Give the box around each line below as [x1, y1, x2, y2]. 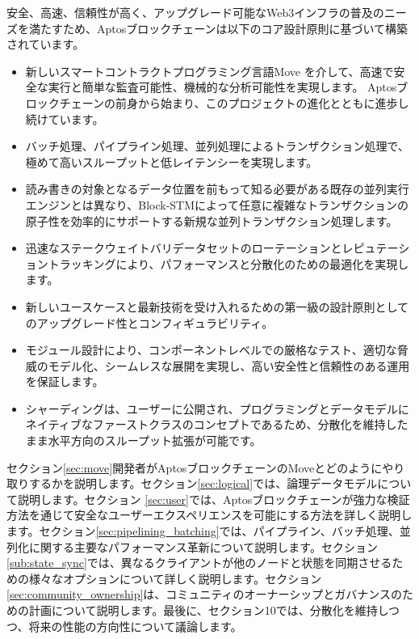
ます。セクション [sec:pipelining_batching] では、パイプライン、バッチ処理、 [6, 523, 400, 540]
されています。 [6, 36, 85, 53]
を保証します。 [25, 373, 104, 390]
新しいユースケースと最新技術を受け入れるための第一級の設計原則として [25, 298, 409, 315]
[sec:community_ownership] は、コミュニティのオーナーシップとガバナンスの [6, 586, 402, 603]
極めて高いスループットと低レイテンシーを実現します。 [25, 153, 318, 170]
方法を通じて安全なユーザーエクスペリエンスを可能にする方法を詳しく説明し [6, 506, 413, 523]
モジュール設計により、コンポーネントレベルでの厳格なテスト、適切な [25, 341, 397, 358]
